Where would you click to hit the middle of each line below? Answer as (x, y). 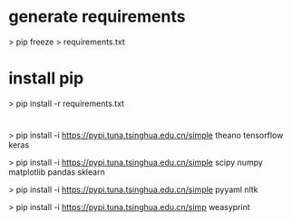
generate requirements (97, 17)
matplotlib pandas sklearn (57, 172)
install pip (46, 78)
